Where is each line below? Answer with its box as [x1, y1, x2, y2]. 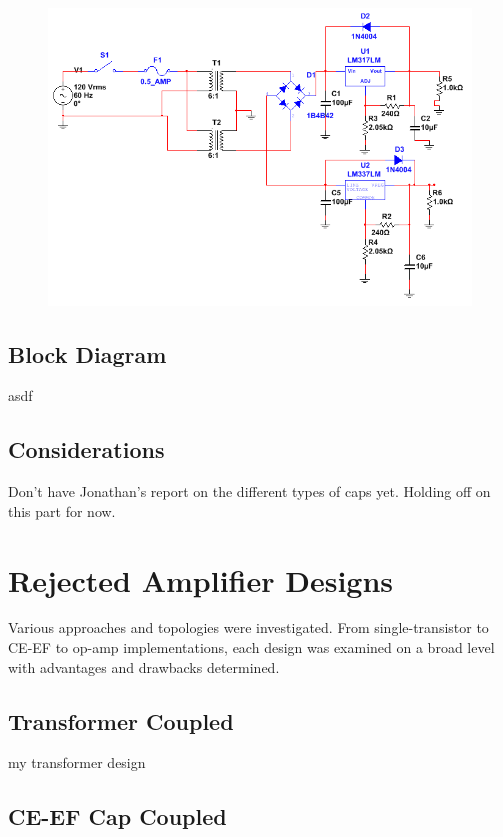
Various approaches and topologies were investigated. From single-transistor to [8, 617, 489, 638]
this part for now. [8, 500, 116, 521]
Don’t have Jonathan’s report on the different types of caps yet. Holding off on [8, 481, 491, 502]
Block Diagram [8, 338, 167, 369]
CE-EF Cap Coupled [8, 801, 227, 832]
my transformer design [8, 752, 146, 773]
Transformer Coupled [8, 705, 234, 736]
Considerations [8, 434, 165, 465]
